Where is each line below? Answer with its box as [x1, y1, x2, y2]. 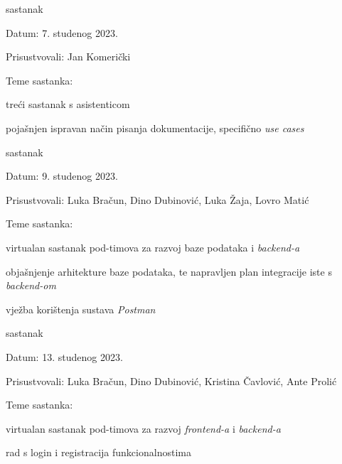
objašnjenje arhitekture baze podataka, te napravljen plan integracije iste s [6, 264, 332, 279]
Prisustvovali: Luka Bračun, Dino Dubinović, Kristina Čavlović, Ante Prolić [6, 373, 337, 388]
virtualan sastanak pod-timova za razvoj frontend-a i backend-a [6, 421, 281, 436]
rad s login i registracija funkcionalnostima [6, 445, 191, 460]
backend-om [6, 278, 56, 293]
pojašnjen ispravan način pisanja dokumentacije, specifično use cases [6, 120, 304, 135]
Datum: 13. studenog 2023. [6, 349, 123, 364]
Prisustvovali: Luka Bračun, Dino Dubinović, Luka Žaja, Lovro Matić [6, 192, 309, 207]
